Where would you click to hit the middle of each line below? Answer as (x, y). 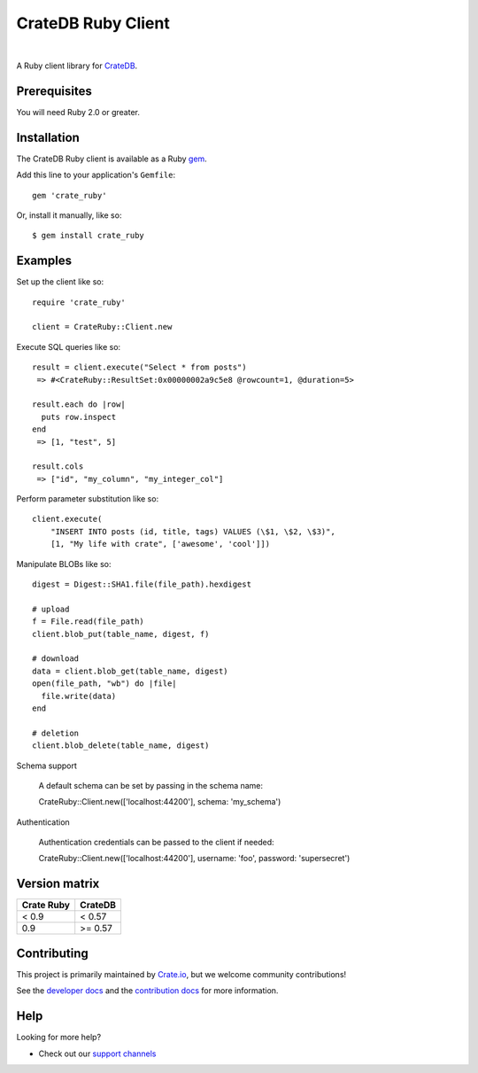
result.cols (58, 467)
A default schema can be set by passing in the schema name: (151, 785)
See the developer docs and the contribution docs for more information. (147, 991)
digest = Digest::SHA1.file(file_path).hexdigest (142, 584)
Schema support (46, 766)
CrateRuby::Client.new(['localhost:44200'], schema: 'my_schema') (160, 802)
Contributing (52, 953)
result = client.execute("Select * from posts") (139, 367)
